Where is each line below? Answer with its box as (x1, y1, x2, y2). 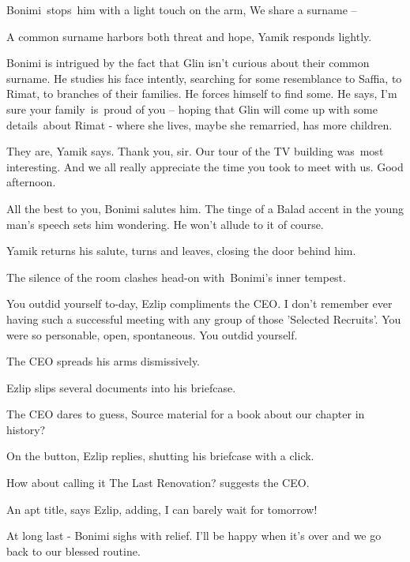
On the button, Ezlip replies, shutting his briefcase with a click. (6, 448, 314, 464)
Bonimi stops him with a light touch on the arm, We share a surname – (6, 2, 357, 17)
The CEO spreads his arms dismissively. (6, 353, 201, 369)
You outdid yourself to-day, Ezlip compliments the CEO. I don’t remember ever (6, 295, 393, 312)
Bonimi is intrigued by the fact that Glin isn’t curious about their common (6, 54, 370, 71)
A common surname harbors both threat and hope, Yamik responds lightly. (6, 28, 372, 44)
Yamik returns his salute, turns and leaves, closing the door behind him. (6, 242, 356, 259)
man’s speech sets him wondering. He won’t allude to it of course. (6, 215, 324, 232)
